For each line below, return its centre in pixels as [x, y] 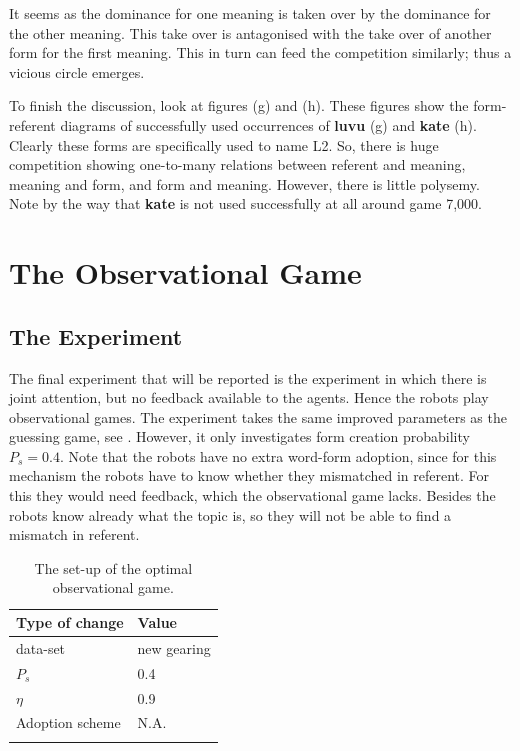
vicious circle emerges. [77, 71]
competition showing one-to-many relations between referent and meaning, [237, 164]
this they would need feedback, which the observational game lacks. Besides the [252, 495]
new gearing [174, 647]
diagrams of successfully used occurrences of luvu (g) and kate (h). [268, 124]
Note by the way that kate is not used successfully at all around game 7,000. [245, 203]
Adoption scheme [68, 722]
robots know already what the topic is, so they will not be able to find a [230, 514]
